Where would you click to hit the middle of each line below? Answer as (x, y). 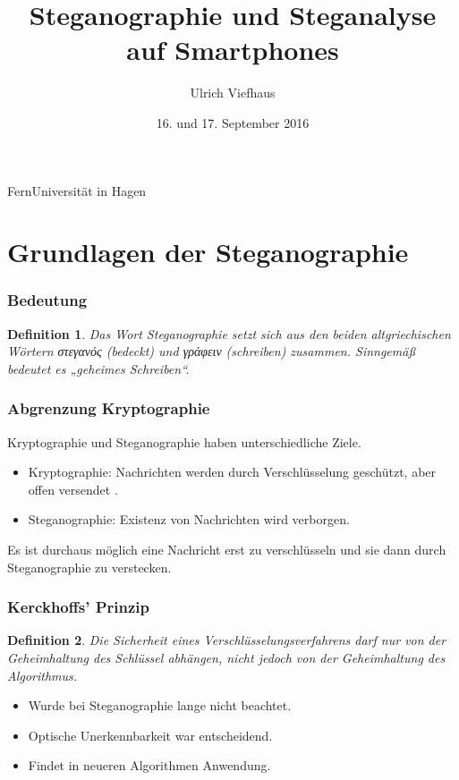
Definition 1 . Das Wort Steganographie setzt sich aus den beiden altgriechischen (229, 333)
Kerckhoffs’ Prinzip (78, 607)
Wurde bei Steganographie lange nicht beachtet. (160, 705)
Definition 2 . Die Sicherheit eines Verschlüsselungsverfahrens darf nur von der (227, 640)
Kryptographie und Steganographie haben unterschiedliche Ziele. (184, 441)
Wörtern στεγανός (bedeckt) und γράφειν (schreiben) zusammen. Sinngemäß (211, 351)
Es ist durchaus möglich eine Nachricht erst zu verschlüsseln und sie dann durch (227, 550)
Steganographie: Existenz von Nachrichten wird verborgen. (189, 519)
